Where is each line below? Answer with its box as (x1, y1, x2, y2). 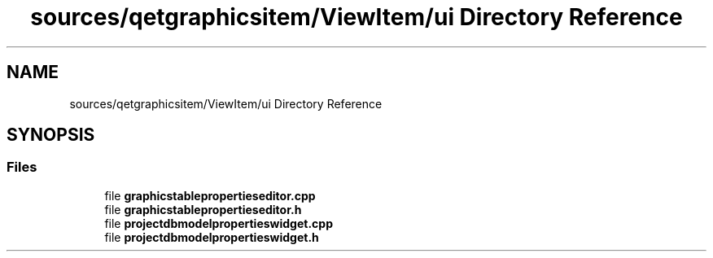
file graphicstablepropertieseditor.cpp (104, 188, 316, 203)
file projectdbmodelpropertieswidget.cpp (104, 216, 333, 230)
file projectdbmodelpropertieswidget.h (104, 230, 319, 244)
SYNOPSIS (7, 125, 95, 146)
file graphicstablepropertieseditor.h (104, 202, 302, 216)
